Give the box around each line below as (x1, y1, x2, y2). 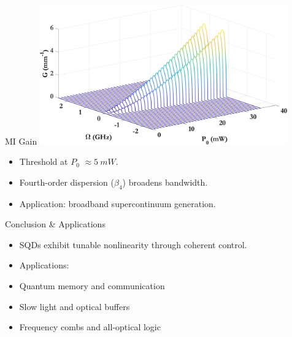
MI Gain (5, 134, 37, 147)
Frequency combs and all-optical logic (19, 320, 161, 333)
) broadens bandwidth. (122, 175, 208, 188)
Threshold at (19, 155, 68, 168)
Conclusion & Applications (5, 218, 106, 230)
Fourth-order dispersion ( (19, 175, 114, 188)
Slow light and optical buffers (19, 300, 130, 312)
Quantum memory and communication (19, 279, 165, 292)
